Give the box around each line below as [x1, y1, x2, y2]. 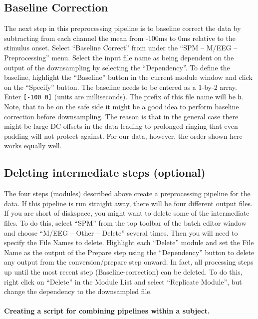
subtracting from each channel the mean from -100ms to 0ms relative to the [4, 32, 236, 43]
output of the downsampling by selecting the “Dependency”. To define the [4, 62, 230, 72]
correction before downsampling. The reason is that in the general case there [4, 111, 239, 121]
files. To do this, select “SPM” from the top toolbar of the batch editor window [4, 217, 247, 228]
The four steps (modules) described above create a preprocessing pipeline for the [4, 188, 251, 199]
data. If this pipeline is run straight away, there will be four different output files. [4, 198, 253, 208]
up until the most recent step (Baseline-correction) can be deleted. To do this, [4, 266, 243, 277]
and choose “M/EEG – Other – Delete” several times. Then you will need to [4, 227, 238, 238]
